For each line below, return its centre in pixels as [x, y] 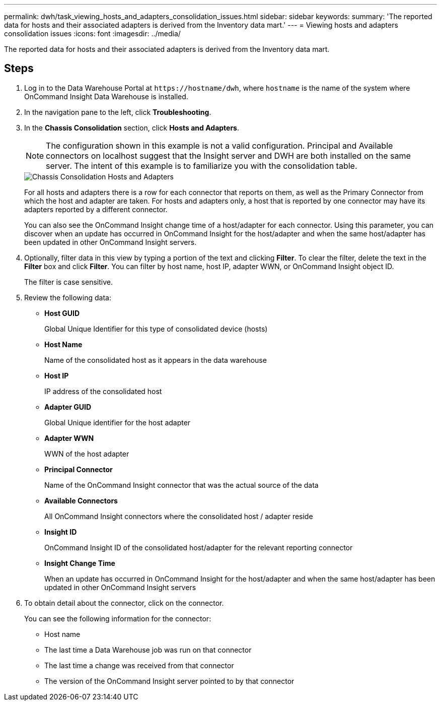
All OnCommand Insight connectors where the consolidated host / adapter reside [179, 516]
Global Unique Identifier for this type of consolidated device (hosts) [156, 329]
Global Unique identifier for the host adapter [118, 422]
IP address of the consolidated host [103, 391]
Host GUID [62, 313]
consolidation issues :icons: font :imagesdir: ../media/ [92, 34]
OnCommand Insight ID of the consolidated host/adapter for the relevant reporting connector [199, 547]
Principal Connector [79, 469]
